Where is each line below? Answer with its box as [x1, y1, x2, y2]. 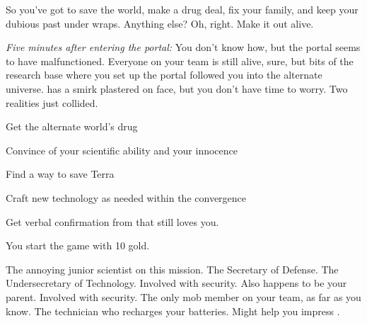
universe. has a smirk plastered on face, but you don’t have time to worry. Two [6, 81, 348, 96]
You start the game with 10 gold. [6, 238, 150, 253]
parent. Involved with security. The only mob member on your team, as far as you [6, 289, 361, 304]
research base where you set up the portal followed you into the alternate [6, 67, 322, 82]
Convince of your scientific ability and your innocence [6, 142, 238, 157]
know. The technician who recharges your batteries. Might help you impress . [6, 303, 340, 318]
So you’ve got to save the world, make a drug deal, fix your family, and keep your [6, 2, 359, 16]
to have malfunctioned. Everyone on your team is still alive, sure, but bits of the [6, 53, 354, 68]
